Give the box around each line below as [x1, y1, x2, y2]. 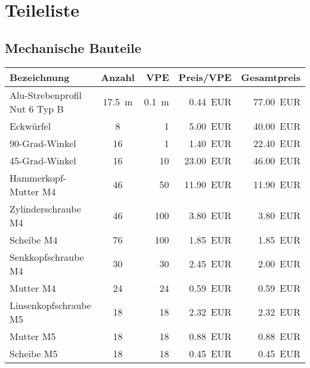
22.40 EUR [253, 136, 300, 150]
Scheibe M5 [10, 346, 58, 360]
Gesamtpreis [241, 70, 300, 84]
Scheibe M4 [10, 232, 58, 247]
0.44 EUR [189, 95, 232, 109]
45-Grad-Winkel [10, 153, 76, 167]
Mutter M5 [10, 329, 56, 343]
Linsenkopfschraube [10, 298, 91, 312]
